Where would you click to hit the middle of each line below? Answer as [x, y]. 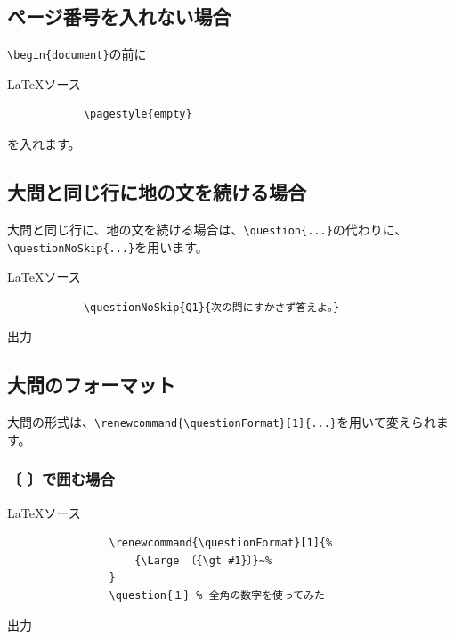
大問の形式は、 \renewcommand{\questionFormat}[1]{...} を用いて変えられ [222, 422]
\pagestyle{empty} [138, 115]
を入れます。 [44, 144]
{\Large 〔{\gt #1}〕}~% [203, 560]
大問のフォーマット [91, 385]
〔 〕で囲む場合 [61, 479]
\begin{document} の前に [77, 54]
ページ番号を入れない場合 [119, 16]
